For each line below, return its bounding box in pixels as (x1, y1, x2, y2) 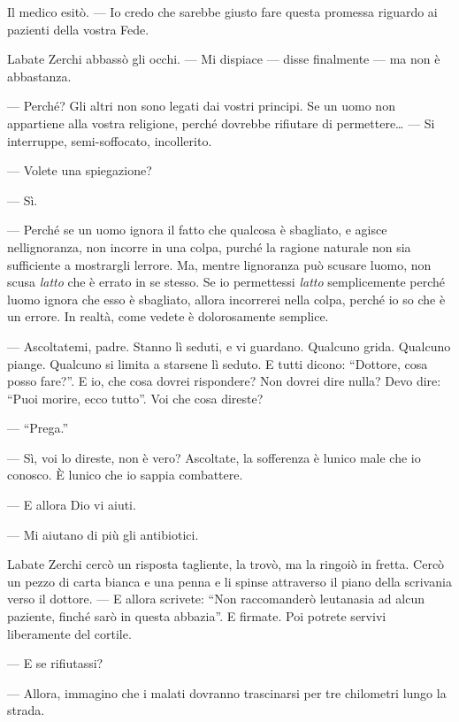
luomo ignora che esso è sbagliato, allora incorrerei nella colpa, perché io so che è (7, 289, 446, 308)
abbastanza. (7, 66, 72, 85)
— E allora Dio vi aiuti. (7, 495, 136, 514)
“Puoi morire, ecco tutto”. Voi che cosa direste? (7, 388, 264, 407)
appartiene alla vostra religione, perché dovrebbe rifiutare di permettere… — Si (7, 113, 435, 132)
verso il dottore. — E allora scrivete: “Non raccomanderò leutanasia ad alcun (7, 589, 425, 608)
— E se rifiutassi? (7, 654, 103, 672)
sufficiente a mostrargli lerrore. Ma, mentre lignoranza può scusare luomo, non (7, 255, 432, 273)
